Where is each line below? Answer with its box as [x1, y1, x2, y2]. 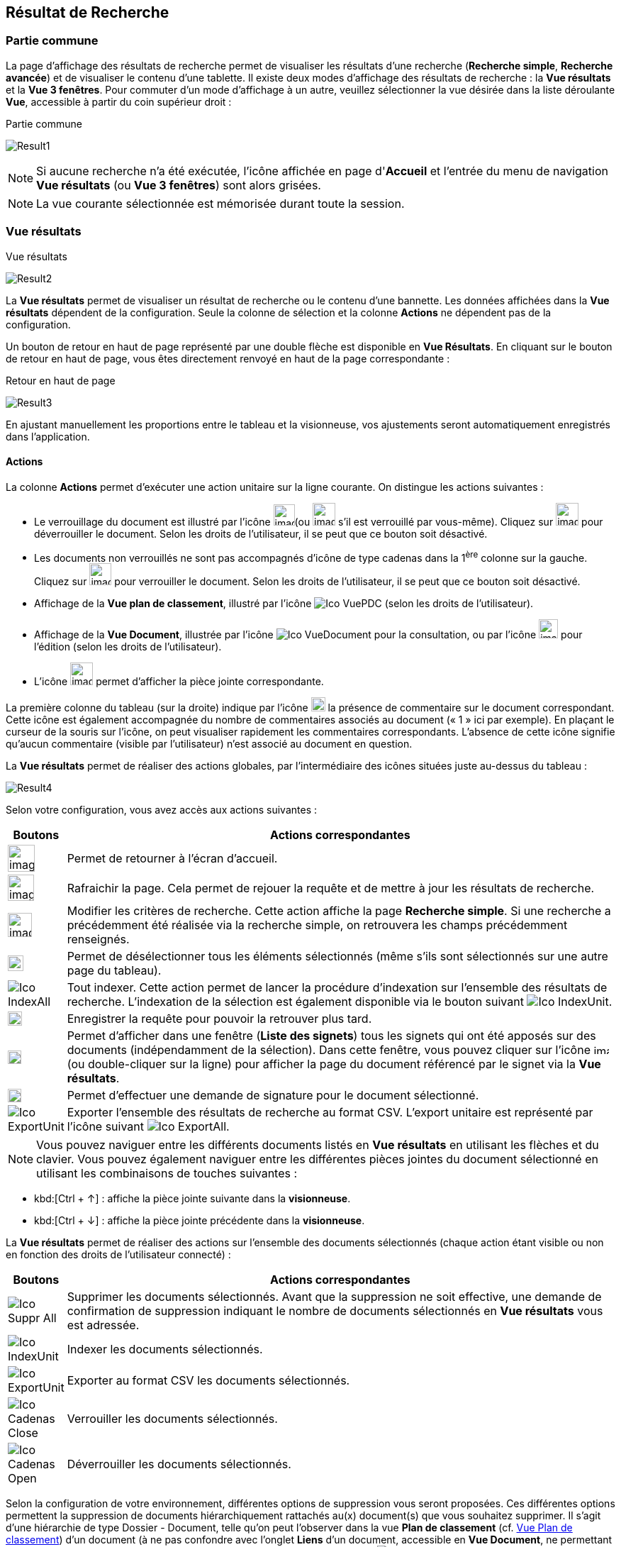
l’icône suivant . [67, 1119, 230, 1134]
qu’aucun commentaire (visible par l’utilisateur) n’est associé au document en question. [6, 738, 413, 750]
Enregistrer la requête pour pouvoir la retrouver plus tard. [67, 1011, 372, 1026]
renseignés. [67, 932, 130, 947]
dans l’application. [6, 430, 90, 443]
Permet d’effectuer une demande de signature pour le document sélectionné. [67, 1088, 479, 1103]
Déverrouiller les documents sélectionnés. [67, 1457, 291, 1472]
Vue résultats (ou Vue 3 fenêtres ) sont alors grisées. [36, 177, 321, 192]
